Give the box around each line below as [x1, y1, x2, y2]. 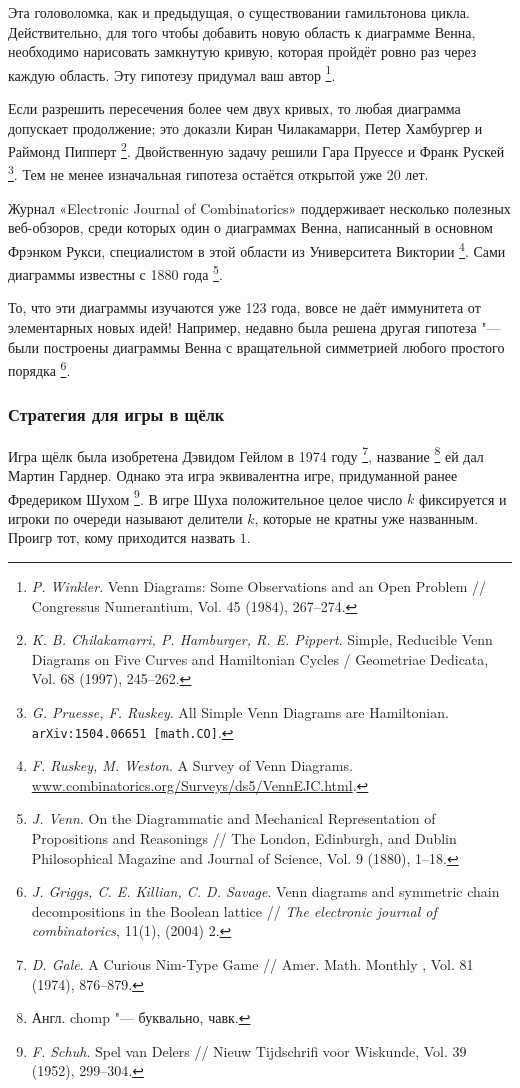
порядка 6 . [8, 357, 71, 380]
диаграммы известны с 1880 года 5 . [8, 261, 223, 284]
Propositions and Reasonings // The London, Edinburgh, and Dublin [31, 827, 457, 848]
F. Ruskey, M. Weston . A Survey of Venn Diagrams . [31, 755, 353, 776]
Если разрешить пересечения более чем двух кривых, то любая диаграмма [8, 98, 461, 119]
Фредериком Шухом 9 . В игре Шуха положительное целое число [8, 485, 403, 509]
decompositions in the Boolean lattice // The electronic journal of [31, 900, 437, 921]
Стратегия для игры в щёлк [8, 402, 225, 427]
